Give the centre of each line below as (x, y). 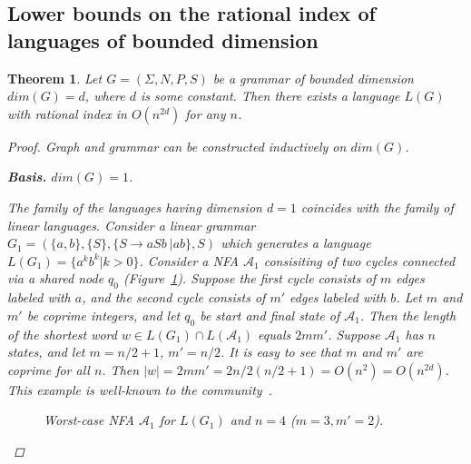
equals (275, 334)
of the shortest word (62, 334)
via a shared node (56, 278)
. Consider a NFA (189, 260)
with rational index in (67, 113)
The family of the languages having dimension (135, 207)
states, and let (46, 352)
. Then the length (408, 315)
